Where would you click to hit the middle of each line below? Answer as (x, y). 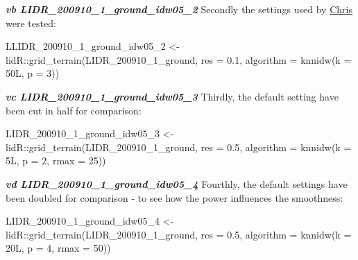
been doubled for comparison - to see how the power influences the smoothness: (174, 197)
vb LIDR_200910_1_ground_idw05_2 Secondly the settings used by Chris (179, 9)
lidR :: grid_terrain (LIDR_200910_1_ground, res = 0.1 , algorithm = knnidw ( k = (179, 59)
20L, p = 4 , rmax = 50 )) (58, 248)
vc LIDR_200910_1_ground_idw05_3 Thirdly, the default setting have (172, 96)
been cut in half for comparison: (74, 110)
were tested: (31, 23)
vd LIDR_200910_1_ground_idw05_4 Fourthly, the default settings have (177, 183)
